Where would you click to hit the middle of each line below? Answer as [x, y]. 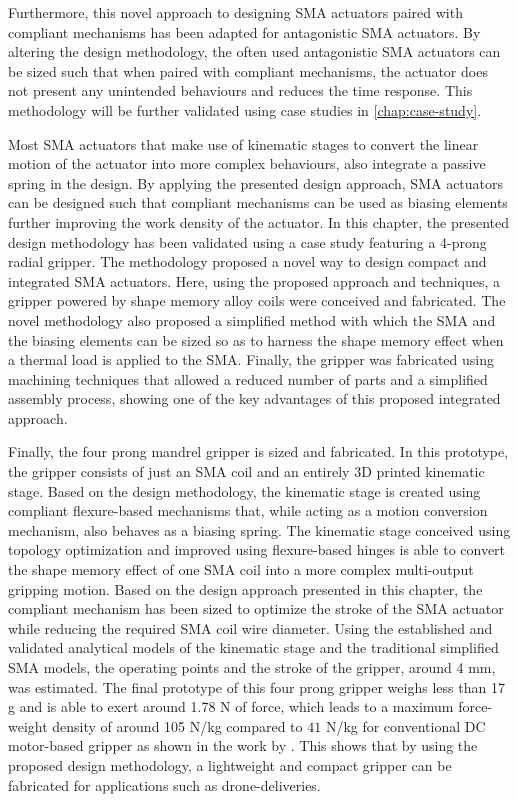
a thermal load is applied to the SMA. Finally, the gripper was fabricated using [251, 359]
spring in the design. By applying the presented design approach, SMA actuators [256, 182]
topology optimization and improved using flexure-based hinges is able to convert [257, 549]
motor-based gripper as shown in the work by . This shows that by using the [243, 745]
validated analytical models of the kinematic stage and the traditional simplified [253, 647]
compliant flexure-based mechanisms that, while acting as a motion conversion [248, 510]
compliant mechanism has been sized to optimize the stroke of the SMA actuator [256, 608]
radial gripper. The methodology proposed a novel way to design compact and [247, 261]
